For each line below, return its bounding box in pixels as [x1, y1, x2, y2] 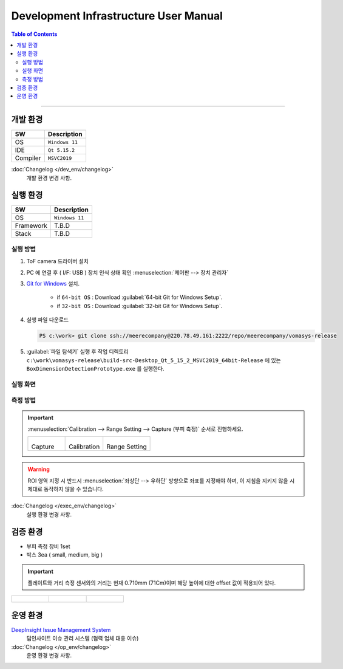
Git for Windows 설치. [26, 280, 80, 287]
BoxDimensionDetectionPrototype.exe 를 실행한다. [26, 365, 165, 372]
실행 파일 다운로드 [26, 316, 69, 323]
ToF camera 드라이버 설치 [26, 258, 89, 265]
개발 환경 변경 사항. [26, 174, 72, 182]
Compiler [15, 154, 41, 162]
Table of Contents [11, 30, 58, 38]
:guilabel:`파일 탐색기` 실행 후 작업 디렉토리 [26, 348, 129, 355]
